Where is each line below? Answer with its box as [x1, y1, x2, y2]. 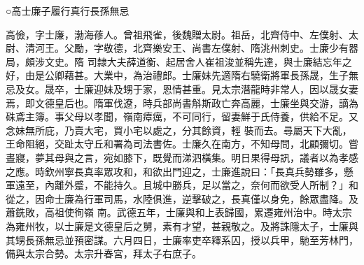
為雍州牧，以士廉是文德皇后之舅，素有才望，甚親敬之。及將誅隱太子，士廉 [6, 218, 349, 233]
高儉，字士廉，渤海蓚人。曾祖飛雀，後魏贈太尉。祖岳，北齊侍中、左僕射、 [6, 27, 349, 41]
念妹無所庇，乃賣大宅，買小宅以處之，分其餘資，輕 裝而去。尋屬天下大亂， [6, 122, 352, 137]
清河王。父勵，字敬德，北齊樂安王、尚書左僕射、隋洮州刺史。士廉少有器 [24, 41, 358, 55]
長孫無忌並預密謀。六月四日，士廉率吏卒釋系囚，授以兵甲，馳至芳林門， [24, 232, 358, 247]
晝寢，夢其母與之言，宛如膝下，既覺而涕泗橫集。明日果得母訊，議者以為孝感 [6, 150, 358, 164]
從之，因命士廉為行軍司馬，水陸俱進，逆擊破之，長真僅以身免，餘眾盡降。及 [6, 191, 358, 206]
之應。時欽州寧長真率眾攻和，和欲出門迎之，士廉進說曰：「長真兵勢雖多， [6, 164, 344, 178]
